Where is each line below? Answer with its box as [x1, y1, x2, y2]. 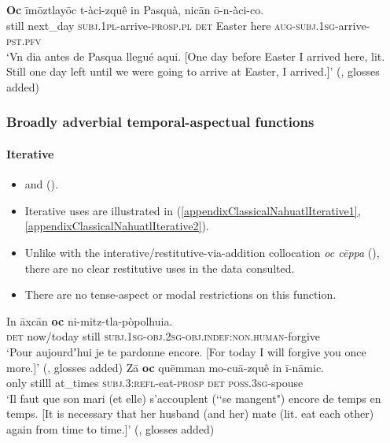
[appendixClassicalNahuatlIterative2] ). [24, 218, 209, 234]
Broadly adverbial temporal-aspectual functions [6, 112, 315, 132]
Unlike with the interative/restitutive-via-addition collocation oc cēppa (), [24, 244, 380, 260]
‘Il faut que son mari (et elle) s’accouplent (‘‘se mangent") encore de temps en [6, 389, 381, 406]
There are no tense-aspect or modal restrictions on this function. [24, 286, 337, 303]
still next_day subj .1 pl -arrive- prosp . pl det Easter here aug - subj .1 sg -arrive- [6, 17, 370, 33]
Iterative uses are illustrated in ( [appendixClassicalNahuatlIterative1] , [24, 202, 361, 218]
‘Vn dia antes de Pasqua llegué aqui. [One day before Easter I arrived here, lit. [6, 47, 385, 64]
